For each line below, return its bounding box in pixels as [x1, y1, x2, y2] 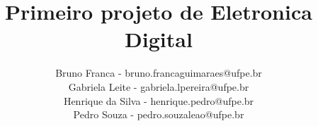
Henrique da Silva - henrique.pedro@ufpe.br [63, 93, 254, 108]
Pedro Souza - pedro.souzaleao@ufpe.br [73, 107, 244, 122]
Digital [125, 25, 193, 53]
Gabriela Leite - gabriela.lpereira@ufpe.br [68, 79, 249, 94]
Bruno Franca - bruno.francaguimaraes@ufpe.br [55, 65, 262, 80]
